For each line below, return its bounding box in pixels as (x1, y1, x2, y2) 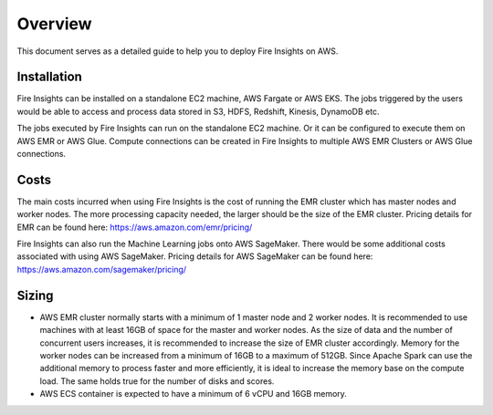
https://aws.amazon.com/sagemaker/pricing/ (16, 264, 187, 275)
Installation (16, 69, 82, 85)
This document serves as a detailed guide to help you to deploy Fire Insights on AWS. (16, 46, 339, 57)
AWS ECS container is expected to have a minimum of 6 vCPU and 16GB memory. (39, 389, 347, 399)
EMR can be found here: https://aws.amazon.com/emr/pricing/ (16, 222, 253, 233)
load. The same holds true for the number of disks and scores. (39, 375, 275, 387)
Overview (16, 14, 92, 34)
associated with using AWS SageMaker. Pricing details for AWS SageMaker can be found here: (16, 251, 373, 262)
